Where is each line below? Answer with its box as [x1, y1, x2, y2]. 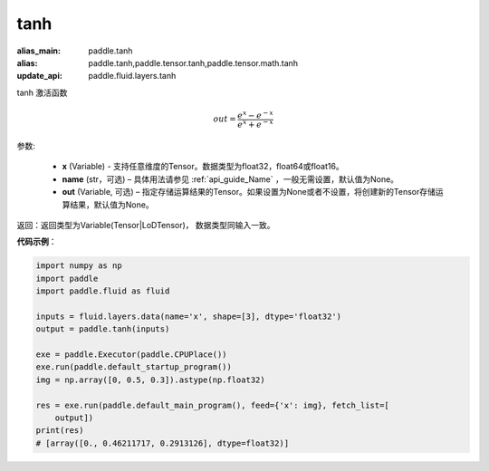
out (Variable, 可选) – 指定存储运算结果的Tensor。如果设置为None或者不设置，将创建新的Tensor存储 [62, 187, 436, 197]
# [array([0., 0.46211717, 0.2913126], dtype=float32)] [35, 437, 290, 448]
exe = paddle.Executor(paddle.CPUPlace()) [35, 350, 227, 360]
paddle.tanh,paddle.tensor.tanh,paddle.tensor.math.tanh [88, 57, 299, 68]
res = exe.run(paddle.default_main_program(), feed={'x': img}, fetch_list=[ [35, 399, 389, 410]
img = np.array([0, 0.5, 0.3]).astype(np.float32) [35, 374, 266, 385]
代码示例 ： [16, 236, 57, 247]
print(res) [35, 426, 84, 436]
